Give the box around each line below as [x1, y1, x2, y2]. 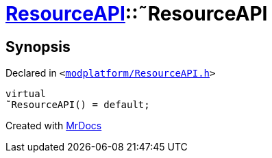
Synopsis [5, 38, 71, 55]
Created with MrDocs [5, 120, 102, 132]
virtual [5, 88, 47, 100]
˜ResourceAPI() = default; [5, 99, 150, 111]
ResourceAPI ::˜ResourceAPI [5, 2, 268, 25]
